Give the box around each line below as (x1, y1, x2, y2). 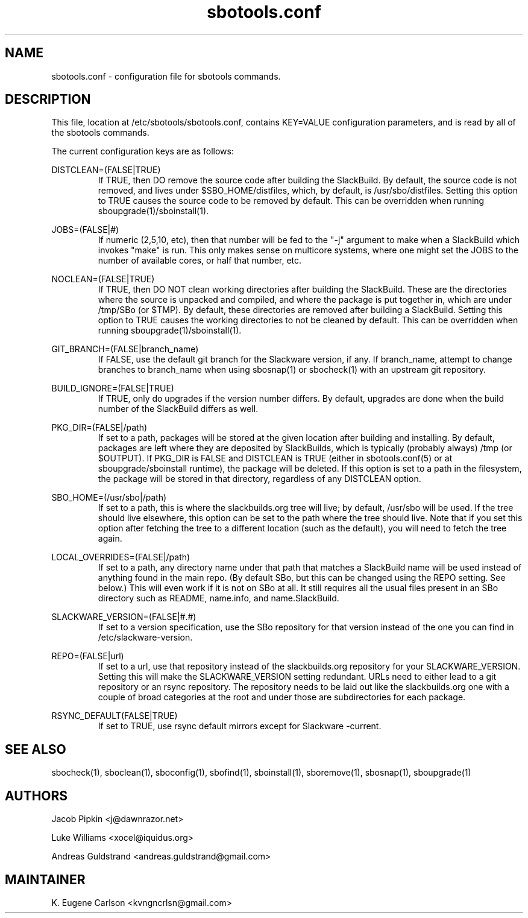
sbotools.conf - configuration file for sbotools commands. (51, 71, 281, 81)
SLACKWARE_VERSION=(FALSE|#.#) (51, 612, 196, 622)
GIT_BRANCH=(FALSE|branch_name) (51, 344, 199, 355)
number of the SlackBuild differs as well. (98, 404, 259, 414)
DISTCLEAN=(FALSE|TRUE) (51, 165, 161, 176)
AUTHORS (5, 788, 68, 803)
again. (98, 533, 122, 544)
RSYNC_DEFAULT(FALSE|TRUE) (51, 711, 178, 721)
